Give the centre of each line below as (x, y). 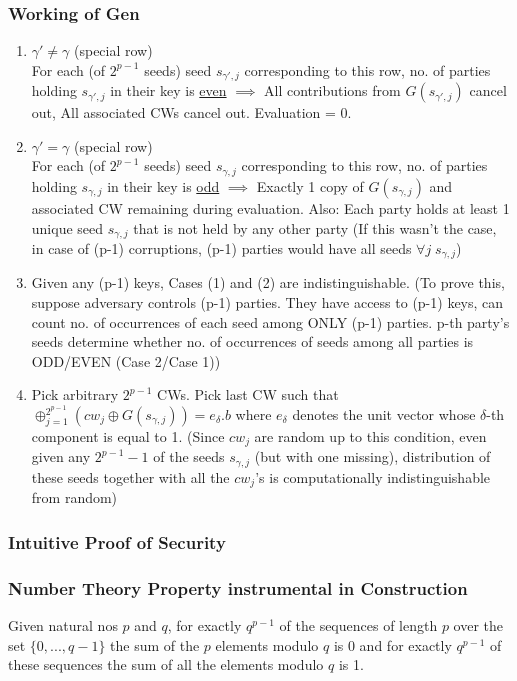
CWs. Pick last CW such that (248, 394)
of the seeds (189, 456)
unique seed (67, 227)
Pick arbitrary (75, 394)
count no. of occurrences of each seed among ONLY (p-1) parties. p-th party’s (270, 321)
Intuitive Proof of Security (117, 541)
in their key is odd (163, 185)
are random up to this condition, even (370, 436)
